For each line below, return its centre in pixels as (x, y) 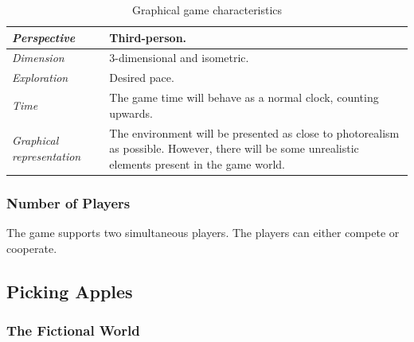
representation (47, 155)
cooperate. (32, 248)
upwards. (131, 113)
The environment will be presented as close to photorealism (254, 132)
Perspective (44, 37)
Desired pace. (142, 78)
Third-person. (148, 37)
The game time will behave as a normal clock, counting (244, 97)
